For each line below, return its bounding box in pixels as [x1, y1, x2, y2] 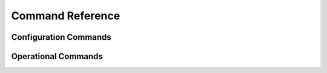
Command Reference [11, 9, 121, 22]
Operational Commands [11, 51, 103, 62]
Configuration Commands [11, 32, 111, 42]
